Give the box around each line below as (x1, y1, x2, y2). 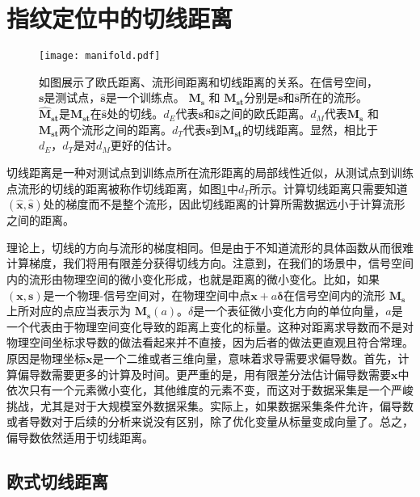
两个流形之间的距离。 (58, 120, 172, 137)
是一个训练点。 (105, 89, 185, 106)
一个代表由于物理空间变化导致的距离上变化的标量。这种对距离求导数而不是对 (6, 318, 414, 335)
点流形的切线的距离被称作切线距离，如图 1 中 (6, 179, 238, 196)
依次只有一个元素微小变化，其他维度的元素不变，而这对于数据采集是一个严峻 (6, 381, 414, 398)
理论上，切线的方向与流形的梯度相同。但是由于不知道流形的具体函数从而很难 (6, 238, 414, 255)
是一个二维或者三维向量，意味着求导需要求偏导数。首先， (92, 349, 398, 366)
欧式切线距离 (6, 468, 108, 493)
